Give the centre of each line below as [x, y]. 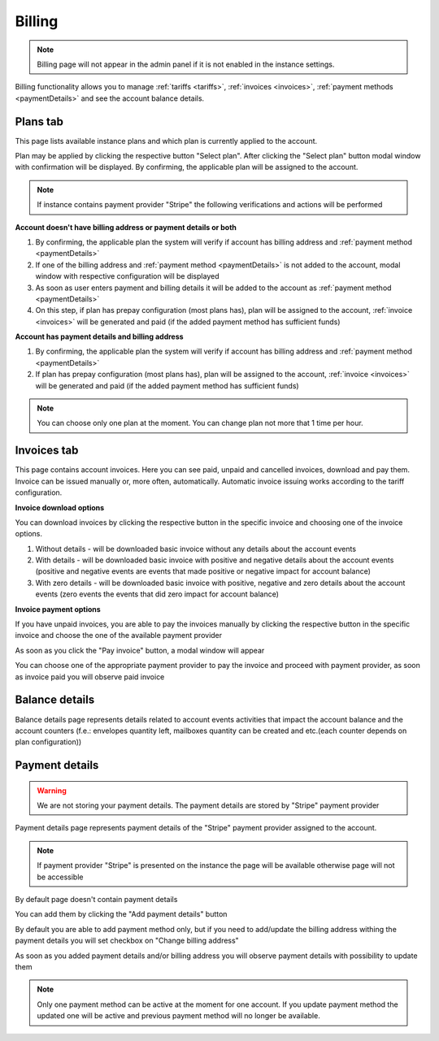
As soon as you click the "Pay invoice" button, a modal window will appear [140, 650]
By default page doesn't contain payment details [96, 900]
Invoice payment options [58, 609]
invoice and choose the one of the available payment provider [119, 635]
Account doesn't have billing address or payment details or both [126, 227]
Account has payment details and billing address [99, 336]
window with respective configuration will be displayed [127, 276]
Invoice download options [60, 507]
